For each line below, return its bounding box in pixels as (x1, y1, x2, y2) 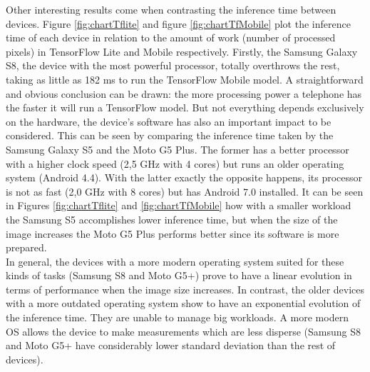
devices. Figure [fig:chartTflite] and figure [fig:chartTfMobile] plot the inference (6, 16, 351, 31)
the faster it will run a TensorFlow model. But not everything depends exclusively (6, 100, 364, 115)
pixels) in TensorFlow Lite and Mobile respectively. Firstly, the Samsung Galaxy (6, 44, 358, 59)
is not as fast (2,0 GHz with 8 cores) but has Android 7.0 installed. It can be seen (6, 184, 364, 198)
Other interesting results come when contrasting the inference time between (6, 2, 336, 16)
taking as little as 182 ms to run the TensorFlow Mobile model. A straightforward (6, 71, 364, 86)
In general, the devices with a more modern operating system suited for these (6, 253, 344, 268)
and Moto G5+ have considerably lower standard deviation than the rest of (6, 338, 336, 353)
